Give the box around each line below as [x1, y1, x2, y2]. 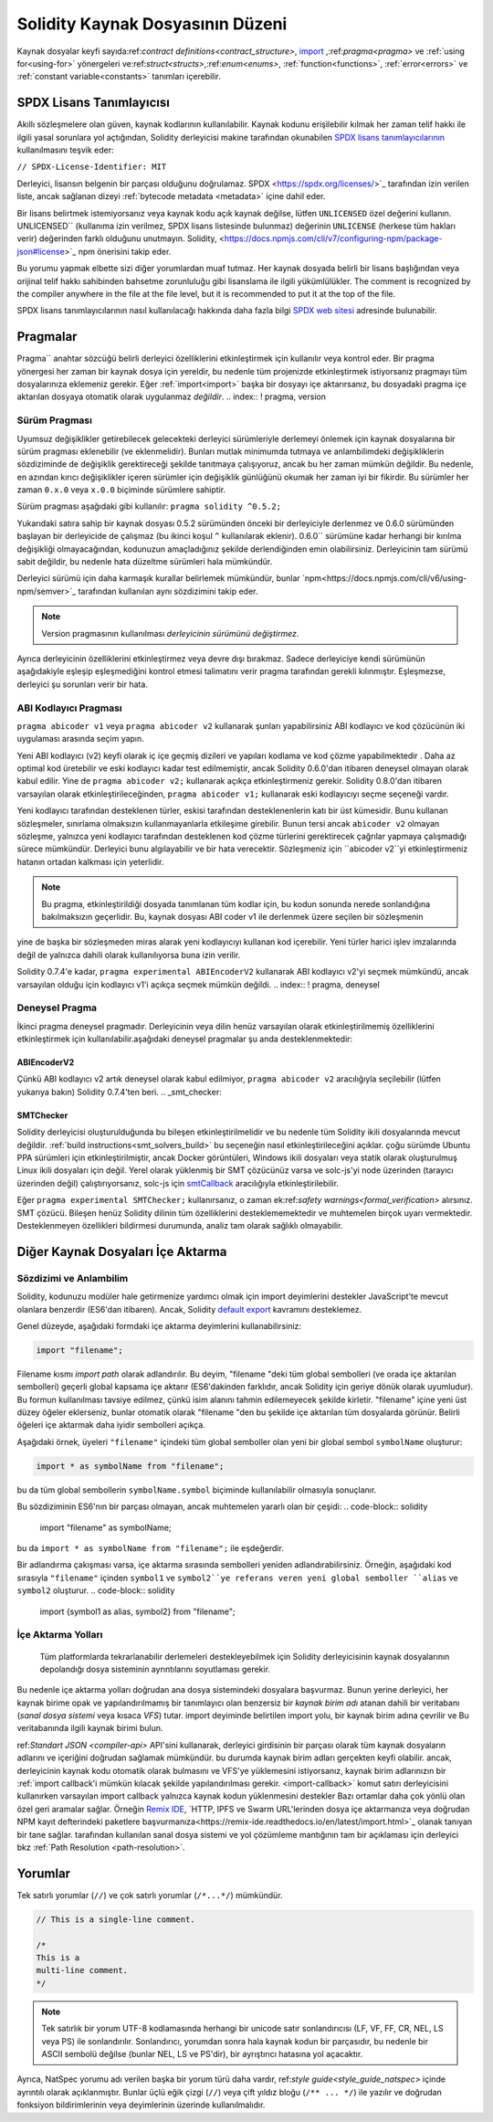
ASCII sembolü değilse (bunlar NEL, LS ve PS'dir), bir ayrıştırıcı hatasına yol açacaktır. [41, 2048, 363, 2059]
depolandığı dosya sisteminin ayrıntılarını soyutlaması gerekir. [39, 1663, 271, 1674]
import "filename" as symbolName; [39, 1522, 173, 1533]
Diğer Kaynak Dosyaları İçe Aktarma [16, 1243, 227, 1260]
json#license [16, 246, 66, 257]
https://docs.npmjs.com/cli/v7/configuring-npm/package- [224, 233, 443, 244]
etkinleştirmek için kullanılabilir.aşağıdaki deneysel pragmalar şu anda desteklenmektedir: [16, 1033, 353, 1045]
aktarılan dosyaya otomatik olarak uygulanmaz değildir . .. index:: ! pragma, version [16, 391, 326, 402]
